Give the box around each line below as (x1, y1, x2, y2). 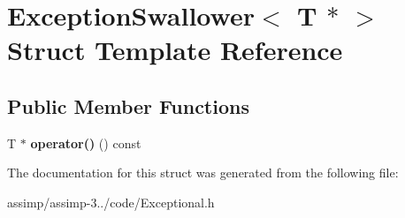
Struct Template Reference (7, 32, 343, 68)
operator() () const (30, 133, 141, 152)
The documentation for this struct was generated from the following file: (7, 163, 399, 182)
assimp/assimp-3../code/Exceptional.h (7, 192, 215, 211)
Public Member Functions (7, 92, 249, 119)
